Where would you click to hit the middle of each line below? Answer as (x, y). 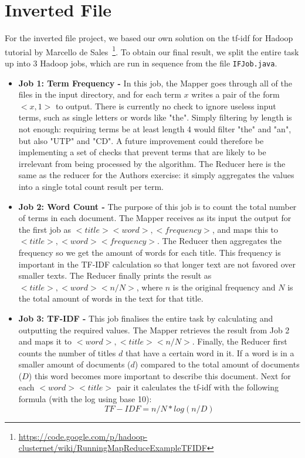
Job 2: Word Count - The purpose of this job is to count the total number (157, 206)
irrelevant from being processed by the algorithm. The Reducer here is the (152, 163)
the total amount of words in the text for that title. (111, 298)
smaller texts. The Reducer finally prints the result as (115, 275)
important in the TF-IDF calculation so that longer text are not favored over (157, 264)
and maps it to (45, 341)
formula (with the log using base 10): (85, 399)
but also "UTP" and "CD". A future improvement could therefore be (141, 140)
